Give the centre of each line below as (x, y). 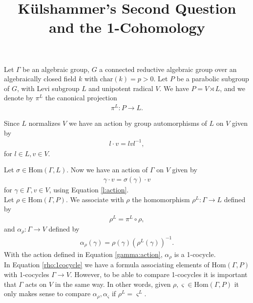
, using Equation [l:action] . (89, 189)
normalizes (44, 123)
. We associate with (95, 199)
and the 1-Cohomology (127, 27)
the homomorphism (161, 199)
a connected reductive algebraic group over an (168, 69)
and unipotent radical (121, 88)
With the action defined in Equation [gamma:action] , (83, 254)
